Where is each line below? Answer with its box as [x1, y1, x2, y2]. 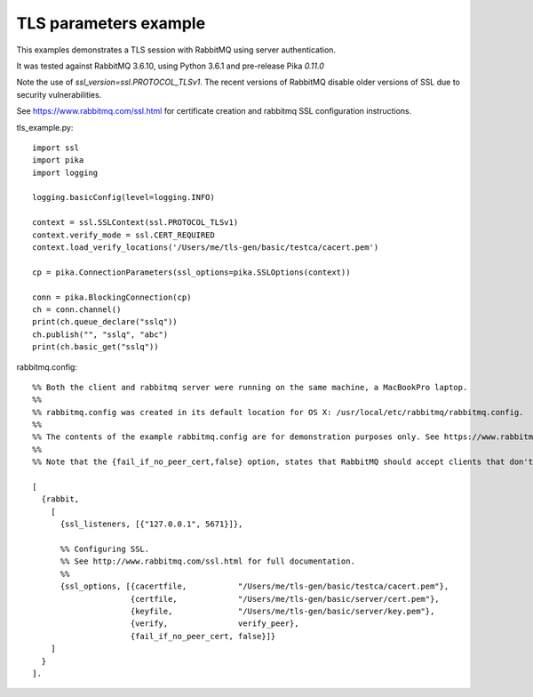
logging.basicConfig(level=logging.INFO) [32, 192, 215, 203]
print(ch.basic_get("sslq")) [32, 342, 159, 352]
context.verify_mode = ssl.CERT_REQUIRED [32, 229, 215, 240]
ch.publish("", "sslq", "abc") [32, 329, 169, 340]
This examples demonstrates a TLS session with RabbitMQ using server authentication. [16, 44, 337, 55]
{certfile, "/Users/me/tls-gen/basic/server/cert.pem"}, [130, 594, 440, 604]
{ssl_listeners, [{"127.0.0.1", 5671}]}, [60, 519, 243, 529]
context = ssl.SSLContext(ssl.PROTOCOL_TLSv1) [32, 218, 239, 228]
